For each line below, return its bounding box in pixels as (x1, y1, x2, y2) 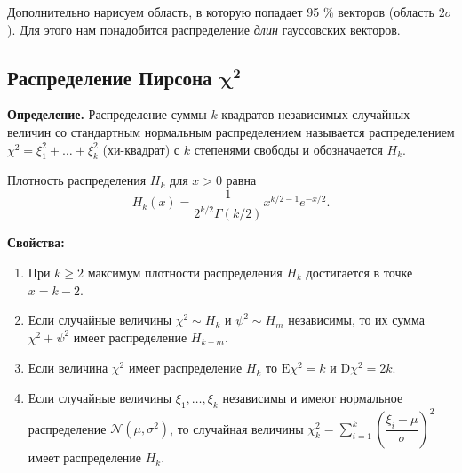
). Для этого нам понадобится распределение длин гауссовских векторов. (7, 20, 401, 38)
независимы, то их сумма (288, 310, 425, 329)
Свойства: (7, 233, 65, 252)
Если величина (28, 358, 108, 377)
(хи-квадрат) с (102, 140, 180, 158)
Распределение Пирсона (7, 63, 212, 91)
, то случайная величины (170, 419, 304, 437)
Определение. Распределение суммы (7, 105, 207, 124)
